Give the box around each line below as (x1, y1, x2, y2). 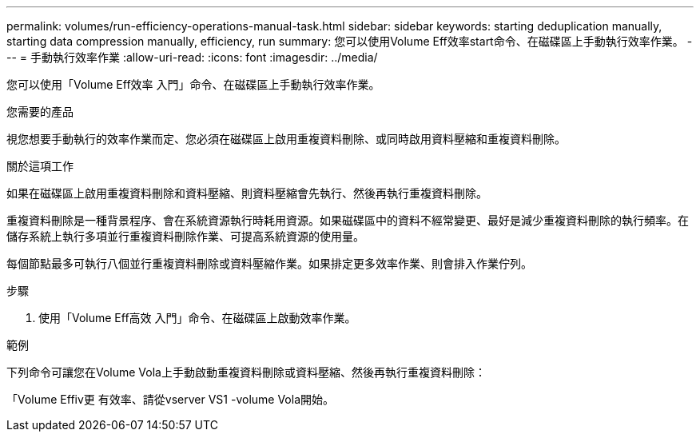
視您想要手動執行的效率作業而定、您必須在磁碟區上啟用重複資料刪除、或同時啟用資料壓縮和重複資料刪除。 (6, 132, 566, 145)
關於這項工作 (6, 159, 74, 173)
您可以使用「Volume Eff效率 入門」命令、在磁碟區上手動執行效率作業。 (6, 78, 380, 91)
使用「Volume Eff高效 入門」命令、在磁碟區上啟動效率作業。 (38, 311, 356, 325)
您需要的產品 (6, 105, 74, 118)
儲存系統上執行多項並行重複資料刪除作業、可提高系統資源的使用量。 (6, 229, 364, 243)
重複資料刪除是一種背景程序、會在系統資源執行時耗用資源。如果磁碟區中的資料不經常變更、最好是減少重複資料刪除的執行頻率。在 (6, 213, 689, 227)
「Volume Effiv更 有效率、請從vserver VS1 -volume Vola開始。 (6, 392, 335, 406)
